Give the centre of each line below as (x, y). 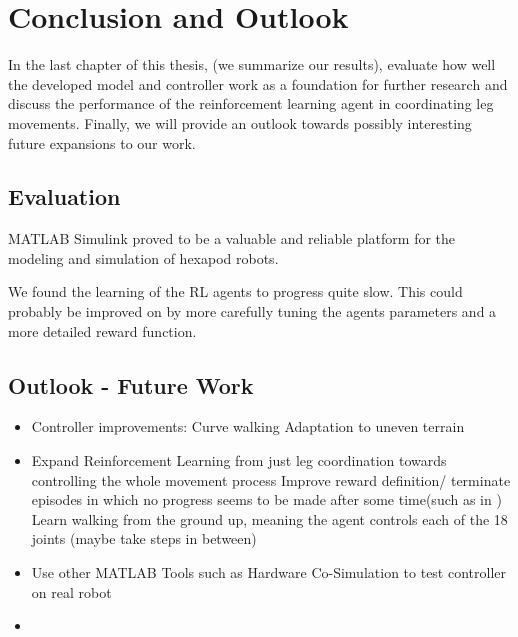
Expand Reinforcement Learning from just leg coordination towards (239, 460)
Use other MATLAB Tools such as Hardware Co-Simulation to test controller (269, 572)
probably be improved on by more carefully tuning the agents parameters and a (252, 311)
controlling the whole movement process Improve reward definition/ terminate (271, 479)
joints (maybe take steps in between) (144, 538)
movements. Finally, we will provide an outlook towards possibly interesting (240, 122)
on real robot (71, 591)
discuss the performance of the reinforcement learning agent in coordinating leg (251, 103)
